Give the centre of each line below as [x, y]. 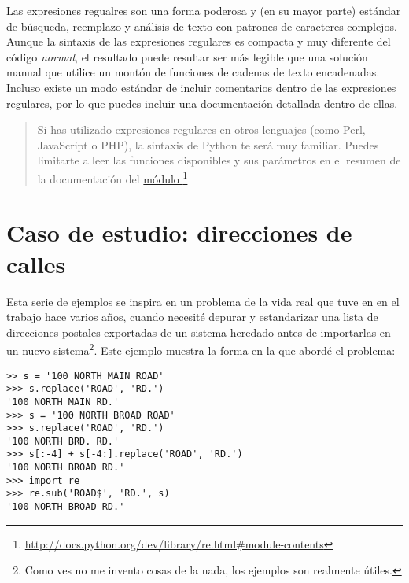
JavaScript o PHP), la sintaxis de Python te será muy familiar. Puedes [208, 144]
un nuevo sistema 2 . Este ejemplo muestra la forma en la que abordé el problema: [201, 349]
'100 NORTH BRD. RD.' [63, 441]
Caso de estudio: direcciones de [179, 232]
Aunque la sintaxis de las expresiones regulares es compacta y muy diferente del [199, 41]
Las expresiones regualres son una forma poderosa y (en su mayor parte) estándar [204, 10]
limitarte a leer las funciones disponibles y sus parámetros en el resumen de [219, 160]
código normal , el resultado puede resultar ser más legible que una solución [187, 56]
